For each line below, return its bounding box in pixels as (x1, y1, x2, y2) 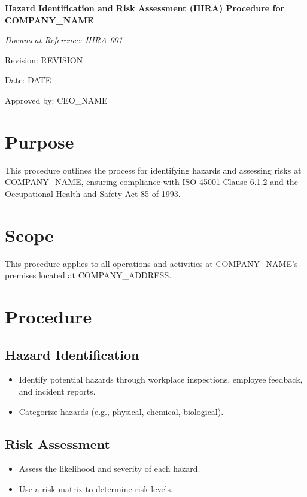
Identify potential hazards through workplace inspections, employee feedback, (19, 373, 303, 386)
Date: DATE (5, 74, 51, 86)
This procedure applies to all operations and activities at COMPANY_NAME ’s (5, 257, 298, 269)
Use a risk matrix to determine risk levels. (19, 482, 173, 495)
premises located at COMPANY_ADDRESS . (5, 269, 172, 281)
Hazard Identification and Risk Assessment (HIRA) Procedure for (5, 2, 285, 14)
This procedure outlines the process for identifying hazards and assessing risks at (5, 163, 302, 176)
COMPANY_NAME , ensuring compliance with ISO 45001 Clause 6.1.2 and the (5, 175, 298, 188)
